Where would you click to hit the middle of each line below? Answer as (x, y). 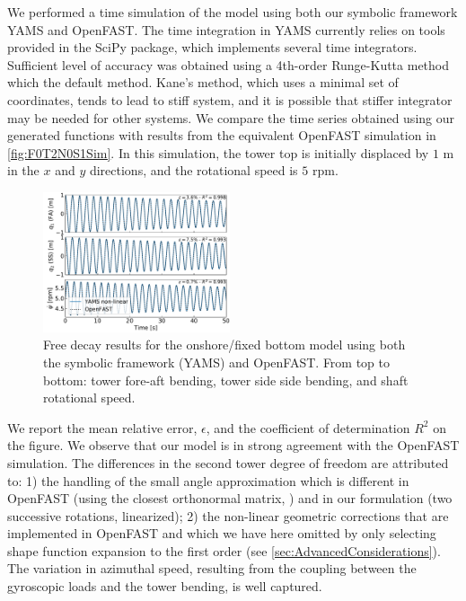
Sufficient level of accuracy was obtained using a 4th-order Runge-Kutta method (229, 64)
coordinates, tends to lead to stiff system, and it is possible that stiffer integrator (230, 99)
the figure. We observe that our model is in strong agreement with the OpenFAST (233, 445)
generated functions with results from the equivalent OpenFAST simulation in (222, 135)
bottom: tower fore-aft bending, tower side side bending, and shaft (226, 380)
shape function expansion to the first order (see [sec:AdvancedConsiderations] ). (224, 550)
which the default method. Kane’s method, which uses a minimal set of (203, 82)
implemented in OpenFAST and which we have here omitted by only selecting (222, 533)
